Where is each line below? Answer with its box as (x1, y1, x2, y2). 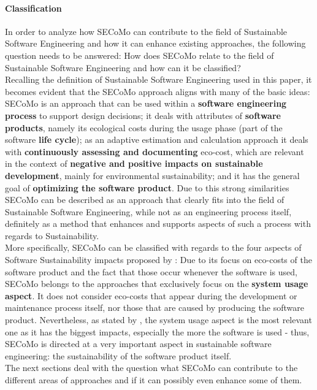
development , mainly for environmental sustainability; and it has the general (5, 169, 300, 182)
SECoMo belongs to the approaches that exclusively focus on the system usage (5, 277, 308, 290)
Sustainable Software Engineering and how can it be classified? (5, 61, 241, 74)
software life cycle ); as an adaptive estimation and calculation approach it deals (5, 133, 308, 146)
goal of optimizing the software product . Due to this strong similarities (5, 181, 289, 194)
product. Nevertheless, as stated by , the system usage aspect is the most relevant (5, 313, 312, 326)
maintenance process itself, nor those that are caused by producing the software (5, 301, 304, 314)
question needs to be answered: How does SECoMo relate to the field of (5, 48, 274, 61)
